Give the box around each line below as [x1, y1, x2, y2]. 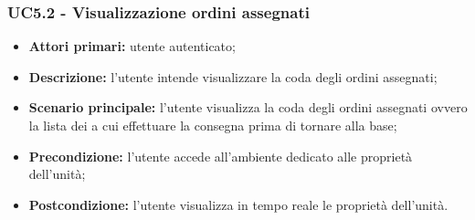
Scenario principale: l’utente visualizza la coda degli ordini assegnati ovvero [28, 98, 468, 117]
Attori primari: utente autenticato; [28, 37, 236, 56]
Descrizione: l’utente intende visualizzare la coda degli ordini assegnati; [28, 67, 438, 86]
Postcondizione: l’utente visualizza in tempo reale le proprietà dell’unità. [28, 194, 449, 214]
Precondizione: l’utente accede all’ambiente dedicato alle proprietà [28, 146, 413, 165]
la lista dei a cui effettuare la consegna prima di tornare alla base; [28, 116, 397, 134]
